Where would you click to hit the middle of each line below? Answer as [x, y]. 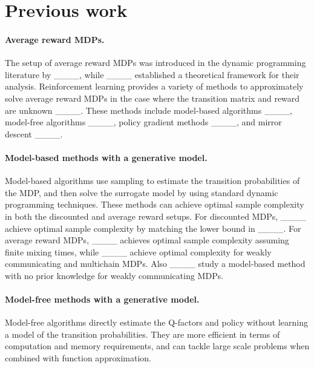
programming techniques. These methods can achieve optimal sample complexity [155, 204]
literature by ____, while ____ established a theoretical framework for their [152, 74]
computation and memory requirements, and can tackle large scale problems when [157, 346]
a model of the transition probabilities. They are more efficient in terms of [142, 334]
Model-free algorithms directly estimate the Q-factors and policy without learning [156, 322]
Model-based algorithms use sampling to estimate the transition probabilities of [152, 181]
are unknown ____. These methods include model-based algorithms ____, [149, 110]
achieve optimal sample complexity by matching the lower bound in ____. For [153, 228]
